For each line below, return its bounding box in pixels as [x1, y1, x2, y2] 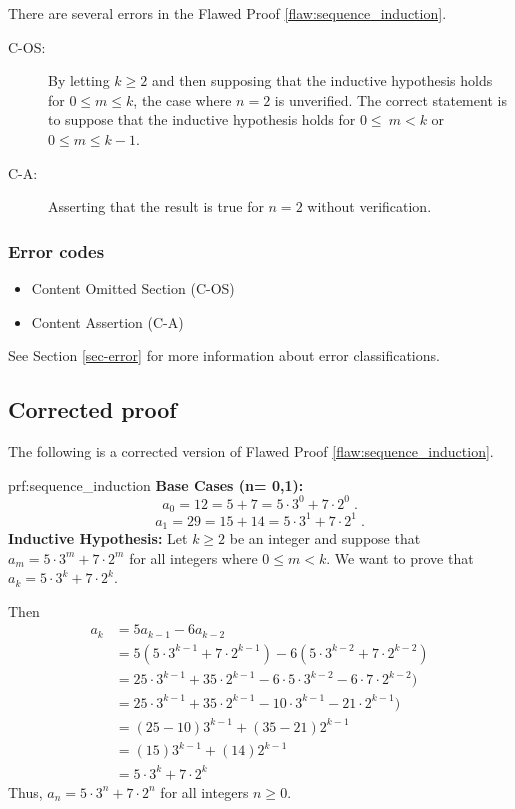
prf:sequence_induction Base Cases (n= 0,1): [8, 474, 304, 495]
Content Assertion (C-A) [31, 311, 184, 332]
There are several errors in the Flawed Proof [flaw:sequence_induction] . [8, 3, 447, 23]
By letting [48, 70, 110, 91]
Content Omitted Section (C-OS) [31, 277, 235, 298]
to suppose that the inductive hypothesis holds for [48, 109, 356, 130]
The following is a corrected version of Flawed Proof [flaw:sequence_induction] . [8, 440, 494, 461]
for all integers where [129, 547, 258, 568]
